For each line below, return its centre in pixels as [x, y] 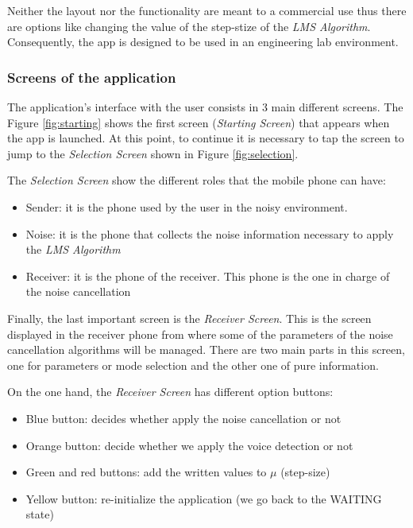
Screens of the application [92, 77]
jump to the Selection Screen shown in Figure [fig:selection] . [153, 153]
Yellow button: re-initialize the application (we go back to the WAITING [204, 498]
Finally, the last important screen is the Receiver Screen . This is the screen [189, 318]
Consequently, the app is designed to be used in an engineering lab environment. [203, 42]
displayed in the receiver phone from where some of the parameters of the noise [200, 334]
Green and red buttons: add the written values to [146, 472]
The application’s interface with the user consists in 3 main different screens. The [205, 107]
